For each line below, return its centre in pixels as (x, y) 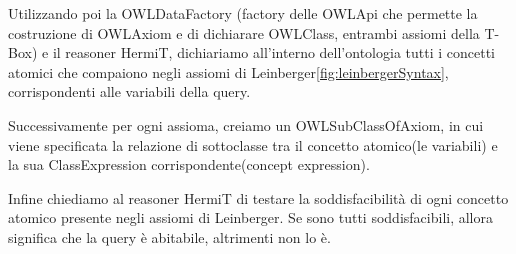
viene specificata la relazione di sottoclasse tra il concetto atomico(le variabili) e (253, 144)
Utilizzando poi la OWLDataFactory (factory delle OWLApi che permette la (243, 13)
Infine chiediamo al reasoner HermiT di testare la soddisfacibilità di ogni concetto (258, 197)
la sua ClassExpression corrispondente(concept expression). (189, 164)
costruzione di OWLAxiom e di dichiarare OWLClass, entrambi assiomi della (244, 32)
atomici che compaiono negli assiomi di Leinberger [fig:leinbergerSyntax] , (228, 71)
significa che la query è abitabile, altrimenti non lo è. (169, 236)
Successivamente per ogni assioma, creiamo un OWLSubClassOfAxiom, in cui (246, 124)
